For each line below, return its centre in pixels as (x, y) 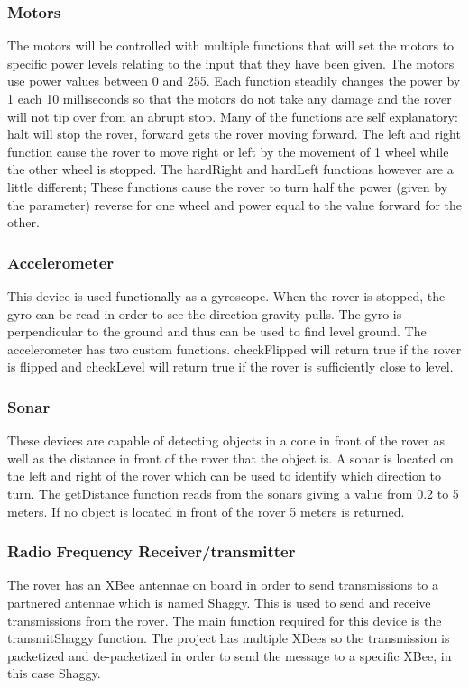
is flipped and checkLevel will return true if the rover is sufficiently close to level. (230, 367)
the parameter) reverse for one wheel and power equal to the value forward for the (235, 204)
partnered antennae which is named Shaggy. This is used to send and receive (219, 602)
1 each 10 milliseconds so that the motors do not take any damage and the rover (230, 98)
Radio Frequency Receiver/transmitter (152, 551)
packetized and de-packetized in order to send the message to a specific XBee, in (230, 655)
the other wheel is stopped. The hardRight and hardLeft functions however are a (230, 169)
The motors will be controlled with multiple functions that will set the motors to (231, 46)
